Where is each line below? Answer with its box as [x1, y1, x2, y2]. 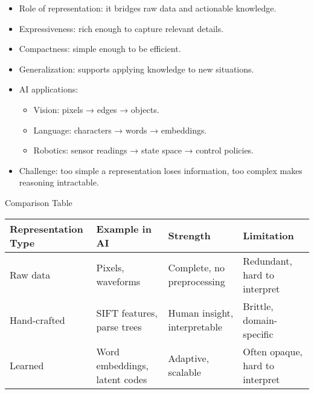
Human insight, [168, 306, 234, 320]
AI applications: [19, 83, 78, 95]
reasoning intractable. [19, 176, 99, 189]
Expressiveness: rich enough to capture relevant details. [19, 22, 224, 34]
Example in [96, 221, 152, 236]
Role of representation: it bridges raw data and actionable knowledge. [19, 2, 277, 14]
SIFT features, [96, 306, 158, 320]
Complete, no [168, 260, 225, 275]
